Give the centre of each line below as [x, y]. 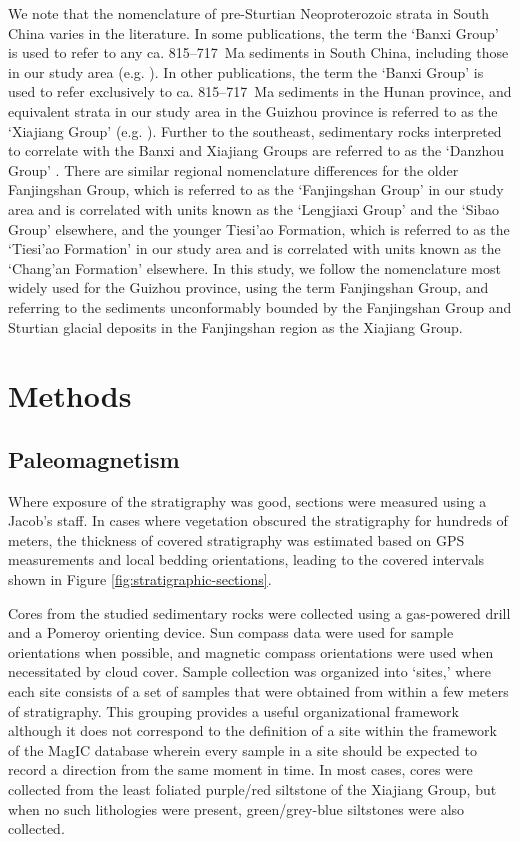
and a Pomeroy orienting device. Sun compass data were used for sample [231, 632]
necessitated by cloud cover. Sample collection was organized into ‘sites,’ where [250, 671]
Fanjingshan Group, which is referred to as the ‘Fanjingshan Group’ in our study [256, 189]
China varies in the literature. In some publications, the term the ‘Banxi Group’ [253, 32]
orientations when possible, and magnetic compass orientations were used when [251, 651]
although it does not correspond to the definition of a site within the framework [252, 730]
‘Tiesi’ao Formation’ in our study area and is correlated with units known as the [254, 248]
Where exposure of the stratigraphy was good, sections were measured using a [247, 500]
